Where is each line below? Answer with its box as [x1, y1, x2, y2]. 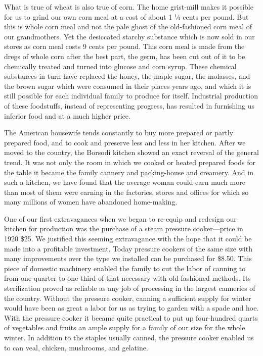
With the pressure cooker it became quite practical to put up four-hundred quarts [4, 312, 258, 323]
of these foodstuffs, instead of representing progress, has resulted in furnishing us [4, 100, 254, 111]
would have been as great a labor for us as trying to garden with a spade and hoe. [4, 302, 259, 313]
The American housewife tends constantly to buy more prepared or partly [4, 127, 234, 138]
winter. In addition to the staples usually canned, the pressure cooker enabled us [4, 332, 254, 342]
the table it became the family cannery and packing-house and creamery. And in [4, 167, 253, 177]
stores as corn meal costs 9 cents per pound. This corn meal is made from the [4, 41, 245, 52]
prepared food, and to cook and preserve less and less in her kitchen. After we [4, 137, 246, 147]
